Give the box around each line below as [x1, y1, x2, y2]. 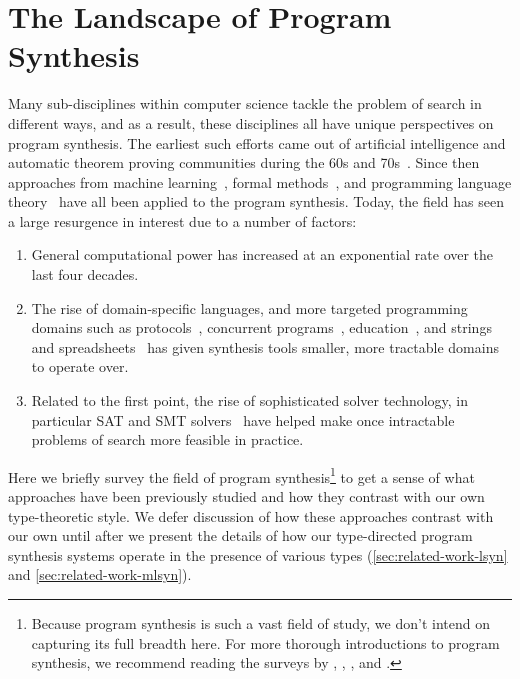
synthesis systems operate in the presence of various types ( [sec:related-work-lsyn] [8, 544, 508, 565]
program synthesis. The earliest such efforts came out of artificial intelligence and [8, 132, 506, 153]
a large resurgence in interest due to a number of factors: [8, 210, 357, 231]
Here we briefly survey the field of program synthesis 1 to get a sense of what [8, 463, 475, 487]
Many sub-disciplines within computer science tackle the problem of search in [8, 93, 482, 114]
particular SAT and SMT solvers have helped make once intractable [31, 409, 455, 430]
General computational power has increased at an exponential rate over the [31, 244, 494, 265]
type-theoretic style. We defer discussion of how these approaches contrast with [8, 505, 494, 526]
